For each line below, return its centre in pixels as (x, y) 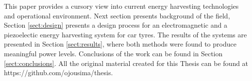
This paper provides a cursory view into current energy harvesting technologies (121, 6)
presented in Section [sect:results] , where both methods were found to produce (120, 44)
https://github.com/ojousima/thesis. (59, 73)
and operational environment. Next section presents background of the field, (117, 15)
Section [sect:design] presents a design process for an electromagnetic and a (116, 25)
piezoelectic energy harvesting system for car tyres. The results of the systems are (126, 34)
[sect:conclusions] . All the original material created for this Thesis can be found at (126, 63)
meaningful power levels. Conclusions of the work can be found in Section (113, 53)
